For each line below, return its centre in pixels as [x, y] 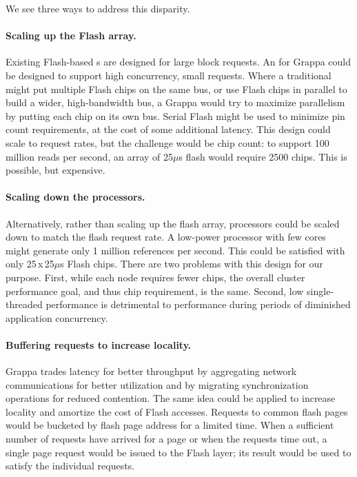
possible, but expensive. [55, 170]
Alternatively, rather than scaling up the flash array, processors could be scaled [173, 223]
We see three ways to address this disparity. [98, 8]
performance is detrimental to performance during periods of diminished [198, 304]
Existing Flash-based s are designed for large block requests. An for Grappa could [178, 62]
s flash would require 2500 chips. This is [263, 156]
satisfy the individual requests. [70, 466]
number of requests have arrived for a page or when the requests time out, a [166, 439]
